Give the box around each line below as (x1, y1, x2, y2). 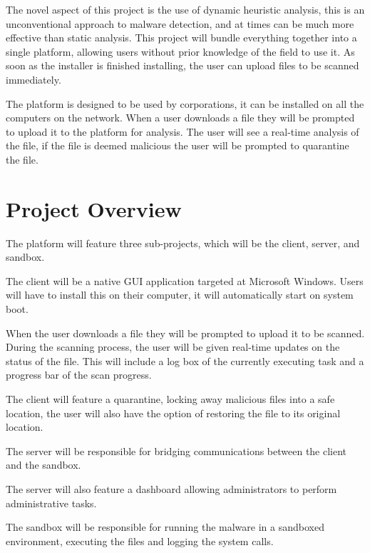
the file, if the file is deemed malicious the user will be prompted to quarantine (6, 138, 349, 153)
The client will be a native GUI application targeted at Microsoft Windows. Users (6, 273, 364, 288)
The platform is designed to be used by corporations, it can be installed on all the (6, 96, 364, 111)
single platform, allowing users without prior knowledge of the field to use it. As (6, 44, 355, 59)
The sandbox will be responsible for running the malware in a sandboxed (6, 519, 324, 534)
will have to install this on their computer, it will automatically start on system (6, 287, 354, 302)
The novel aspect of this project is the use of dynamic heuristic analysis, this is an (6, 2, 365, 16)
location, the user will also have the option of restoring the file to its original (6, 405, 341, 420)
